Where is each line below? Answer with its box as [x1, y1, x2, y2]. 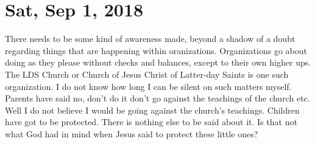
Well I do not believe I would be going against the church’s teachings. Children [5, 103, 300, 116]
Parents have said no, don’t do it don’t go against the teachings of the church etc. [5, 92, 310, 105]
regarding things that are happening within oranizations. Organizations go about [5, 44, 307, 57]
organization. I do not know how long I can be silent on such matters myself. [5, 80, 292, 92]
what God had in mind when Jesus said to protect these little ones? [5, 127, 258, 140]
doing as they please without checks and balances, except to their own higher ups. [5, 56, 311, 69]
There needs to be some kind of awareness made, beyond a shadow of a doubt [5, 32, 296, 45]
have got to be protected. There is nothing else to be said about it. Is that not [5, 115, 297, 128]
